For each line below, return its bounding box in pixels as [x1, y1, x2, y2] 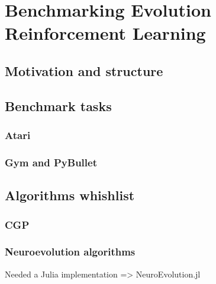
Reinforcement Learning [5, 21, 206, 45]
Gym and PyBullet [5, 154, 97, 169]
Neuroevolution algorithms [5, 244, 136, 259]
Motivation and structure [5, 61, 163, 80]
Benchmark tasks [5, 96, 112, 115]
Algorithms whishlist [5, 186, 135, 204]
